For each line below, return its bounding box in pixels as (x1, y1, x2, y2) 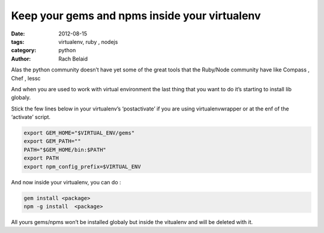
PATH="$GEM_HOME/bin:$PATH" (23, 146, 106, 153)
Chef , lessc (11, 74, 41, 82)
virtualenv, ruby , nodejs (58, 38, 118, 45)
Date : (11, 30, 25, 37)
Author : (11, 55, 31, 62)
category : (11, 47, 37, 54)
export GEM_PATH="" (23, 138, 81, 145)
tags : (11, 38, 25, 45)
